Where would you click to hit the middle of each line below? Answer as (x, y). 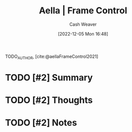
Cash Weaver (83, 24)
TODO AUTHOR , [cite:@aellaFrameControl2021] (52, 57)
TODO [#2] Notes (41, 123)
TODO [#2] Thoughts (49, 100)
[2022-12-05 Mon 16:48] (83, 34)
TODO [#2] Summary (49, 77)
